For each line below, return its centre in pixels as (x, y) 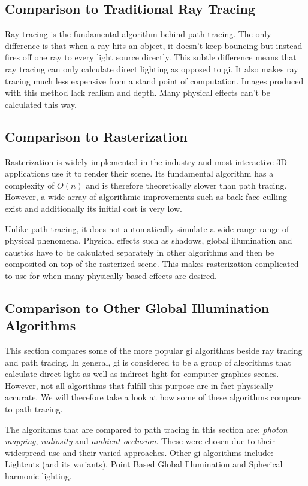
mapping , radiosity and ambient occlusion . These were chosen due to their (140, 441)
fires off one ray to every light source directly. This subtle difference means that (151, 57)
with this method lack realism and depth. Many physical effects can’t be (138, 92)
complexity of (30, 185)
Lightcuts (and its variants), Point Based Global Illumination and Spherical (144, 464)
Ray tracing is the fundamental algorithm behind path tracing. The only (138, 34)
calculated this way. (41, 104)
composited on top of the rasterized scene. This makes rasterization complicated (152, 264)
